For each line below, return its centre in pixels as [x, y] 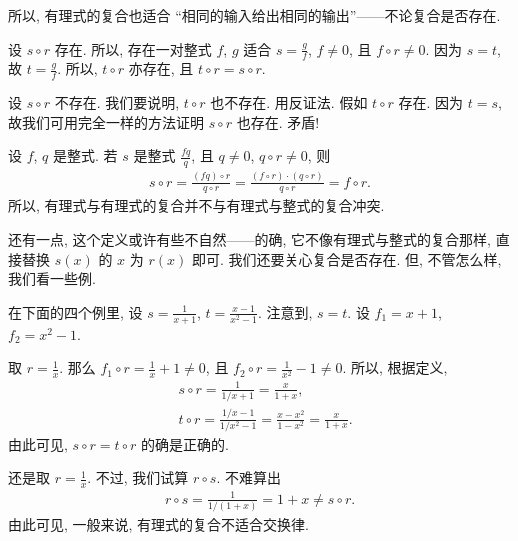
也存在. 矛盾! [278, 121]
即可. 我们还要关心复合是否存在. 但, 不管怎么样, [346, 258]
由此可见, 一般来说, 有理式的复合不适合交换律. [158, 524]
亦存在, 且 [161, 68]
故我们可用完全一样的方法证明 [106, 121]
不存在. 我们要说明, [117, 102]
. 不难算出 [248, 477]
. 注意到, [285, 311]
